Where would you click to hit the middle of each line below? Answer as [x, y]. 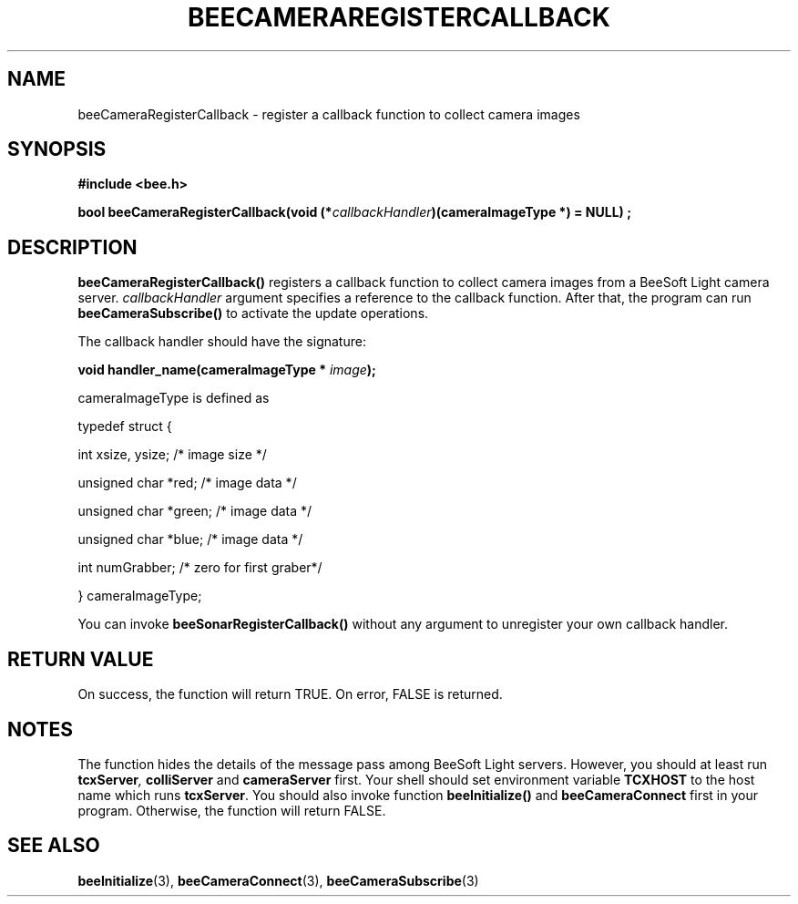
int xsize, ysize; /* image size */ [172, 455]
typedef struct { [125, 426]
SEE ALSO [54, 846]
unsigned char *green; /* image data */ [195, 511]
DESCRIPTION [72, 247]
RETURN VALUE [81, 659]
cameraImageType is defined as [174, 398]
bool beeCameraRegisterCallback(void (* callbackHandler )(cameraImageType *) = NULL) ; [354, 212]
